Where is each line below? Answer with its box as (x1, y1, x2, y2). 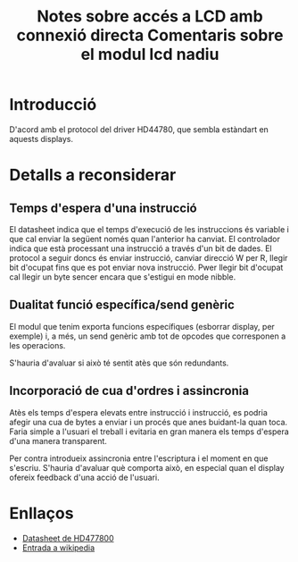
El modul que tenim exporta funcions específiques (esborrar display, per (9, 321, 275, 331)
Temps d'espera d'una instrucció (9, 200, 198, 215)
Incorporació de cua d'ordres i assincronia (9, 383, 250, 398)
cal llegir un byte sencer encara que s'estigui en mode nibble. (9, 271, 236, 282)
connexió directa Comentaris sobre (16, 25, 284, 46)
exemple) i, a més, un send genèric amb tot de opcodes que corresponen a (9, 331, 286, 341)
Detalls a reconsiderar (9, 165, 177, 185)
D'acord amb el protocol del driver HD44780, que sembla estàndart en (9, 123, 269, 135)
